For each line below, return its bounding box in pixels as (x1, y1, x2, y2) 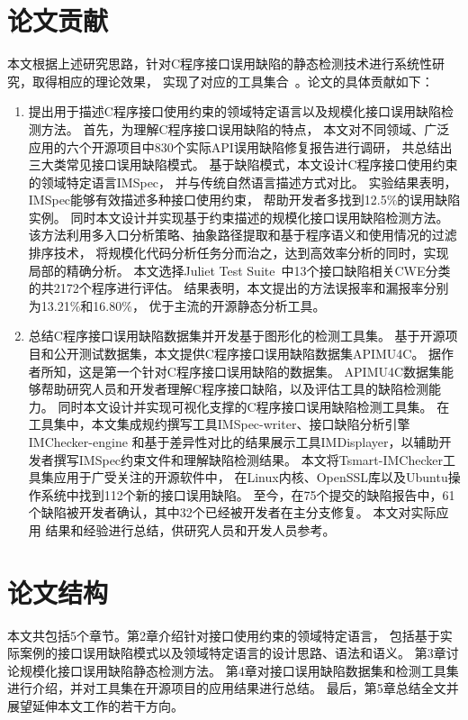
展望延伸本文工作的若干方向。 (7, 697, 184, 715)
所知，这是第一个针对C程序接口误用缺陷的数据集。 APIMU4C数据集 (40, 361, 442, 380)
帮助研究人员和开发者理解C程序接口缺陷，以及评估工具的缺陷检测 (40, 379, 428, 398)
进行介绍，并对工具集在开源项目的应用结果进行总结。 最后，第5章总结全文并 (7, 679, 459, 697)
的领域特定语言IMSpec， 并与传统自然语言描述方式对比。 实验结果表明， (28, 172, 457, 191)
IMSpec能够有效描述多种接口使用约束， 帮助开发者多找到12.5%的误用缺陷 (28, 190, 461, 209)
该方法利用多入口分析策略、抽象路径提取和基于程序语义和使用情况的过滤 (28, 225, 457, 244)
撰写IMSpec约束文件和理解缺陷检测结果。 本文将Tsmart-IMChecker (53, 450, 443, 469)
